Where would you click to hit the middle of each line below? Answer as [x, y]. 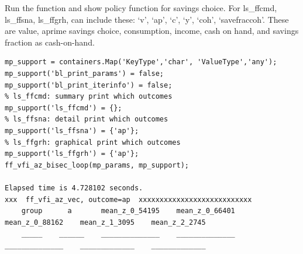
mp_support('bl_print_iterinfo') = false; [89, 85]
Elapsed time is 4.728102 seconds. [74, 188]
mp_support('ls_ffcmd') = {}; [63, 108]
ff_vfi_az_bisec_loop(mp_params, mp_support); [97, 165]
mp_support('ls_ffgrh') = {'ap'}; [72, 154]
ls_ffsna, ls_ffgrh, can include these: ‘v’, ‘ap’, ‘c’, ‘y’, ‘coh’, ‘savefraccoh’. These [147, 19]
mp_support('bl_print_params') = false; [85, 73]
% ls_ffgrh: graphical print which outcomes [93, 142]
